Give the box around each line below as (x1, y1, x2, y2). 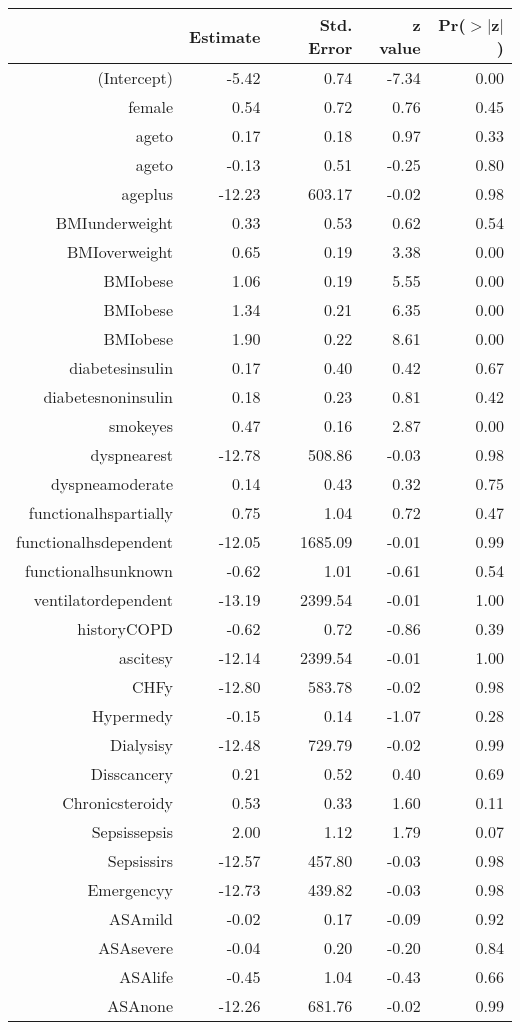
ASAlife (119, 965, 174, 988)
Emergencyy (87, 878, 174, 901)
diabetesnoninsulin (43, 385, 174, 408)
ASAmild (109, 907, 174, 930)
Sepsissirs (107, 849, 174, 872)
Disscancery (90, 762, 174, 785)
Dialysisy (109, 733, 174, 756)
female (128, 95, 174, 118)
